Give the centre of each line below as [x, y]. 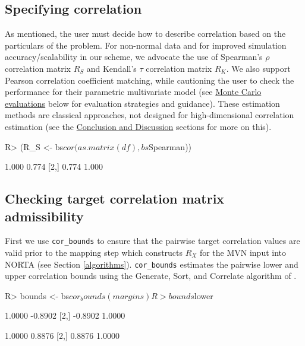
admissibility [44, 216]
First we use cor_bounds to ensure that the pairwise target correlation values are [152, 241]
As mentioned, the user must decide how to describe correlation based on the [145, 34]
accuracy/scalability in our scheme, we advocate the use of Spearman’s [134, 57]
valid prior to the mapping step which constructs [94, 252]
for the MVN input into [243, 252]
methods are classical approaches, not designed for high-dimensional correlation [150, 115]
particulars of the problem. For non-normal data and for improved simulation [146, 45]
